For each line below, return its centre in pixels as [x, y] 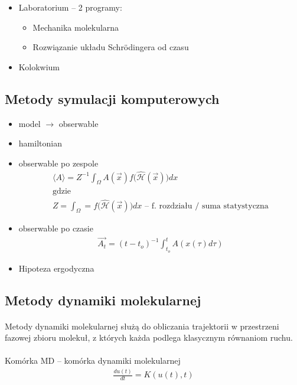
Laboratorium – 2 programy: [70, 7]
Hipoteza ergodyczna [56, 268]
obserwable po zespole [58, 163]
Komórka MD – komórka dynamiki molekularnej [93, 360]
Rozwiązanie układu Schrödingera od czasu [111, 47]
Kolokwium [39, 66]
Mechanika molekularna [76, 27]
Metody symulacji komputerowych [112, 98]
